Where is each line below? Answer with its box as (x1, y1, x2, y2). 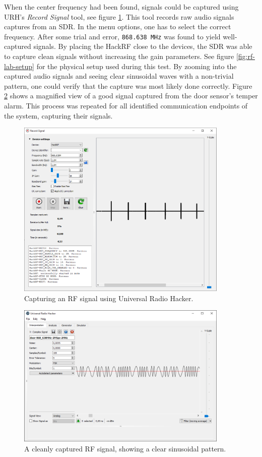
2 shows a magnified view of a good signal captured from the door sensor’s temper (4, 90, 258, 101)
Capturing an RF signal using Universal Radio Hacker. (24, 293, 193, 303)
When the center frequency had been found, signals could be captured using (4, 2, 239, 12)
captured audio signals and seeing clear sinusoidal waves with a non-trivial (4, 71, 234, 81)
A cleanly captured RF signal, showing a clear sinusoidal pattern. (24, 443, 226, 453)
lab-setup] (4, 61, 34, 71)
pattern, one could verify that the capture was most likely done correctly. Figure (4, 80, 252, 91)
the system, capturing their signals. (4, 110, 113, 121)
